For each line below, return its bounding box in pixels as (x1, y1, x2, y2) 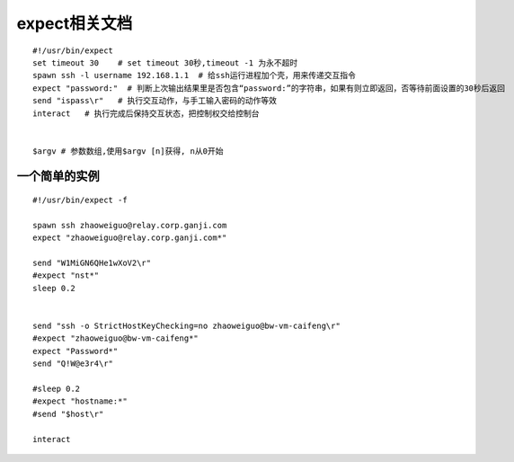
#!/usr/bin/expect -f (32, 195, 128, 206)
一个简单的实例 (16, 169, 100, 184)
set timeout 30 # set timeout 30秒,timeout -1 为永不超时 (32, 58, 298, 67)
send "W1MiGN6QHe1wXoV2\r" (32, 258, 152, 269)
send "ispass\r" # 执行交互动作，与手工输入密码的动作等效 (32, 95, 278, 106)
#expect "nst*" (32, 271, 100, 280)
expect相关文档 (16, 13, 133, 33)
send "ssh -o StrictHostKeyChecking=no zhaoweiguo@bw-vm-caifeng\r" (32, 320, 341, 331)
